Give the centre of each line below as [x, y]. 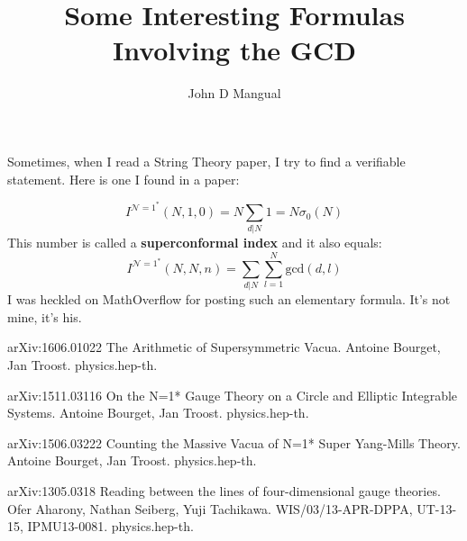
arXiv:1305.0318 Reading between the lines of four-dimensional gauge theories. [224, 490]
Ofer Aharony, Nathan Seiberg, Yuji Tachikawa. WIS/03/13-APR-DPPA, [210, 508]
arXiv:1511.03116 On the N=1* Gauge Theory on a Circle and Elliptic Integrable [233, 395]
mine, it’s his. [45, 316]
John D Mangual [234, 93]
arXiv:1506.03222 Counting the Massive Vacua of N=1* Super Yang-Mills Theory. [234, 442]
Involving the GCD [234, 50]
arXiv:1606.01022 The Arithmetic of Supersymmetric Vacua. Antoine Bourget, [224, 347]
